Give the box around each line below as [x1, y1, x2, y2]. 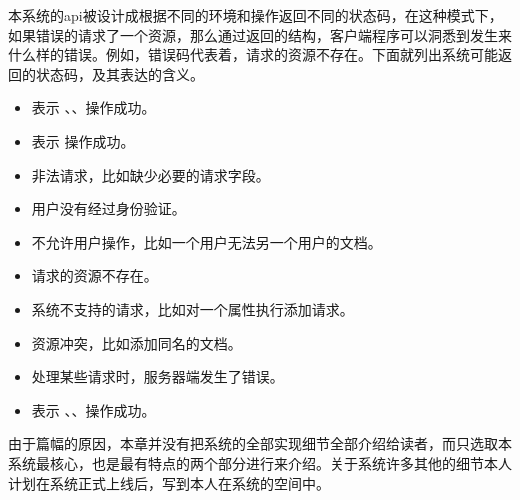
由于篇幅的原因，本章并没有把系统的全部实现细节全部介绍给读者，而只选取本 [8, 433, 512, 454]
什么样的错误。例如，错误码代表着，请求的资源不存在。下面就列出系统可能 [8, 44, 498, 65]
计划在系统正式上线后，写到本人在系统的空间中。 [8, 472, 330, 493]
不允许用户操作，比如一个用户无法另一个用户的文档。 [31, 231, 382, 252]
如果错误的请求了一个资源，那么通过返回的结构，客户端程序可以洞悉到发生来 [8, 24, 512, 45]
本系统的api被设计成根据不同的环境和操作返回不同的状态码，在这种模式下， [8, 5, 503, 25]
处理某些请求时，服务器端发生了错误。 [31, 366, 284, 387]
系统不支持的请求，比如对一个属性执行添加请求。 [31, 298, 354, 319]
